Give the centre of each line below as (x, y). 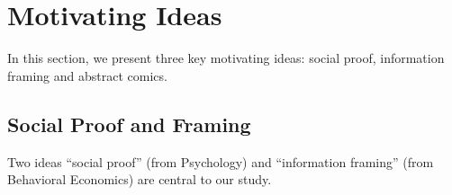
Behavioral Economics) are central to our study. (140, 179)
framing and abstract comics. (87, 75)
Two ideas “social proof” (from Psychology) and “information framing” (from (221, 161)
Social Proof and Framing (129, 124)
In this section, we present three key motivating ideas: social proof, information (226, 58)
